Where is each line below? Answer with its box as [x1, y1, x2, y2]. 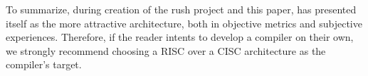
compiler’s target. [6, 57, 82, 72]
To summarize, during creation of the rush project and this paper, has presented [6, 2, 357, 16]
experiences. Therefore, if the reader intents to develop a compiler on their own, [6, 30, 354, 44]
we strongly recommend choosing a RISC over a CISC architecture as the [6, 43, 326, 58]
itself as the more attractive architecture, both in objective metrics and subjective [6, 15, 362, 30]
